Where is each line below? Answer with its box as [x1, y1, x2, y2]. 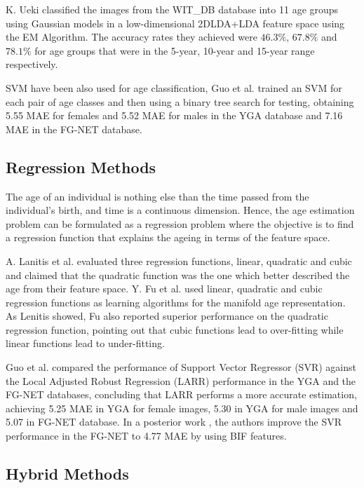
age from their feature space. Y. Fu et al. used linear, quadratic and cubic [6, 281, 323, 296]
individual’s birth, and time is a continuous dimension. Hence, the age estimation [6, 203, 355, 217]
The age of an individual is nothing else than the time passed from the [6, 189, 309, 203]
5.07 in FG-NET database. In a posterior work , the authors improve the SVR [6, 414, 342, 429]
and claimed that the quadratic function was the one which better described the [6, 267, 350, 282]
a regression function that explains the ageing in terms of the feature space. [6, 230, 330, 245]
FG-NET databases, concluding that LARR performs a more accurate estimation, [6, 387, 357, 402]
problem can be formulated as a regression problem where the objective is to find [6, 216, 354, 231]
